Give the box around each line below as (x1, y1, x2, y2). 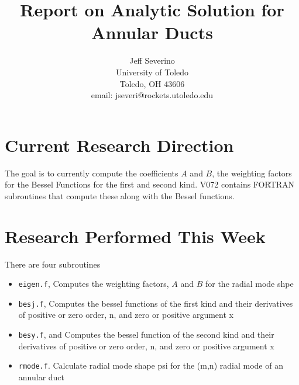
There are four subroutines (5, 258, 101, 270)
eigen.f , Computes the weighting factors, (18, 278, 169, 290)
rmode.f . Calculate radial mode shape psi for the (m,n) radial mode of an (18, 359, 283, 372)
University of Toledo (115, 65, 189, 78)
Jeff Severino (129, 54, 175, 67)
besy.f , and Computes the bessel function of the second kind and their (18, 328, 274, 341)
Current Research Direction (5, 133, 234, 157)
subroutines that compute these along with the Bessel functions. (5, 189, 235, 202)
